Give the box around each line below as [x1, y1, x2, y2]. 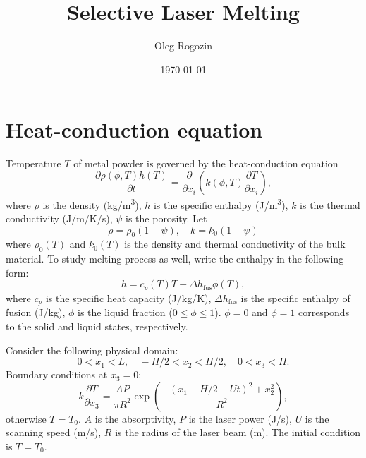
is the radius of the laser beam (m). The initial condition [115, 425, 361, 440]
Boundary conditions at [6, 367, 108, 382]
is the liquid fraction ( [77, 305, 173, 320]
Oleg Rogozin [154, 38, 212, 53]
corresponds [298, 305, 350, 320]
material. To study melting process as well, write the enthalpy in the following [6, 251, 344, 266]
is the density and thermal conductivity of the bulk [124, 236, 346, 251]
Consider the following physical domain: [6, 342, 178, 357]
